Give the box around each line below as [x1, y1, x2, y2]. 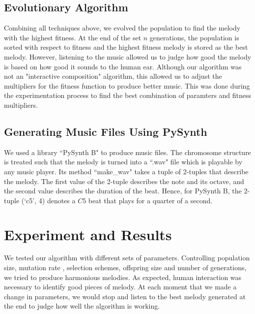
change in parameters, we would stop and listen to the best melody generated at [4, 291, 246, 301]
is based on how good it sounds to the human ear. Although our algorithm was [4, 61, 242, 71]
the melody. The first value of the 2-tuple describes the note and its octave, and [4, 176, 244, 186]
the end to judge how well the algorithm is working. [4, 301, 160, 311]
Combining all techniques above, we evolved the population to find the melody [4, 23, 241, 33]
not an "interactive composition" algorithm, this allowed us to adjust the [4, 71, 222, 81]
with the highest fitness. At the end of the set [4, 32, 142, 42]
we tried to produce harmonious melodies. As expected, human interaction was [4, 272, 242, 282]
